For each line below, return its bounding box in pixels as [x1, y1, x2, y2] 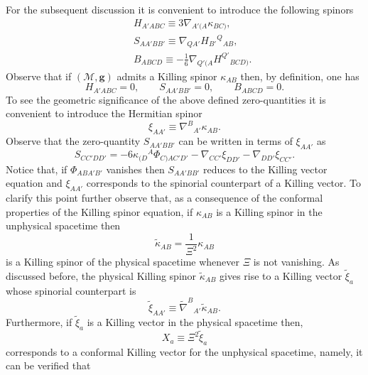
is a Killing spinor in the [216, 204, 323, 219]
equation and [6, 175, 63, 190]
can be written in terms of [178, 134, 293, 148]
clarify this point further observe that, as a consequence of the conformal [6, 190, 323, 205]
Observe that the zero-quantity [6, 134, 141, 148]
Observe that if [6, 68, 72, 83]
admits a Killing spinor [117, 68, 217, 83]
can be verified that [6, 358, 91, 373]
